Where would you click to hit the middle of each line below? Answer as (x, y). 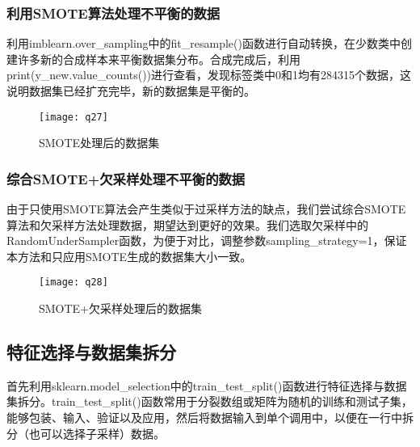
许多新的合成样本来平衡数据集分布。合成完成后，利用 (159, 59)
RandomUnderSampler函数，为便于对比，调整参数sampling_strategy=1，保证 (207, 240)
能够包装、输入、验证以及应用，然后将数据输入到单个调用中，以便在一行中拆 (210, 417)
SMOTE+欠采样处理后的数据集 (121, 308)
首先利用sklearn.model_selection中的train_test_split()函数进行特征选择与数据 (207, 385)
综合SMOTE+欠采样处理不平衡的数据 (126, 178)
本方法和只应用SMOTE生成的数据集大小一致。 (129, 256)
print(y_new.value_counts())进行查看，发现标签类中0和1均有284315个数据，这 (209, 75)
